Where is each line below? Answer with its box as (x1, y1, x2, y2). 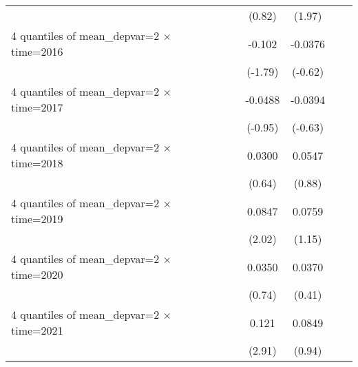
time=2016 (11, 43, 63, 59)
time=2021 (11, 322, 63, 338)
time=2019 (11, 211, 63, 227)
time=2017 (11, 99, 63, 115)
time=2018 (11, 155, 63, 171)
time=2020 (11, 266, 63, 282)
